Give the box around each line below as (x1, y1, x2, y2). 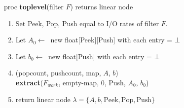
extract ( (15, 77, 43, 87)
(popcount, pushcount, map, (15, 68, 101, 78)
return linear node (15, 94, 71, 104)
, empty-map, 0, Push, (58, 77, 126, 87)
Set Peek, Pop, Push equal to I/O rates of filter (15, 18, 159, 28)
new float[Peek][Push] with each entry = (50, 35, 173, 45)
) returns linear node (70, 1, 133, 11)
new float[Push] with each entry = (48, 51, 152, 61)
